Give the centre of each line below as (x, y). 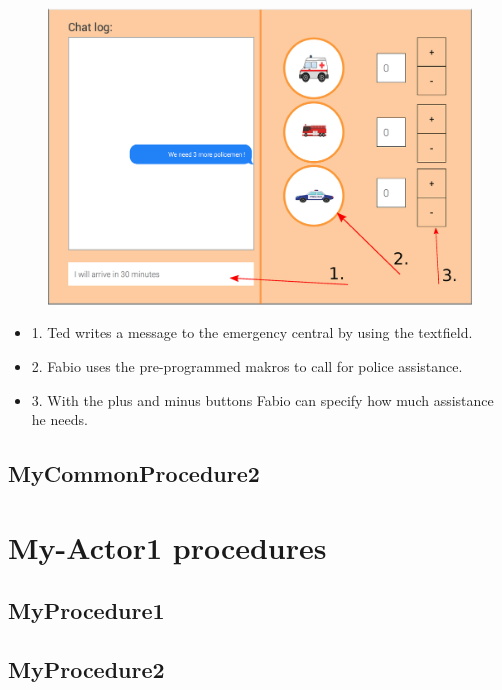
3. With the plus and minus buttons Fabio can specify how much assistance (262, 399)
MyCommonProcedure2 (134, 473)
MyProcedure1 (86, 610)
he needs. (59, 419)
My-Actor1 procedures (167, 546)
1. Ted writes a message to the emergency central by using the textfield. (252, 332)
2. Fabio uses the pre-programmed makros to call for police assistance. (247, 366)
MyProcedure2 (86, 669)
